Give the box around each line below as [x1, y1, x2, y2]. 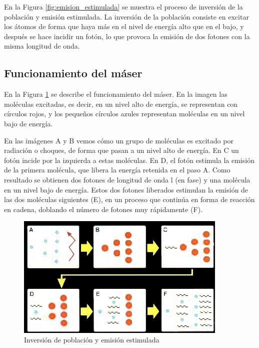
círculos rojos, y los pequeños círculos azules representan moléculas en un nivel [4, 108, 245, 119]
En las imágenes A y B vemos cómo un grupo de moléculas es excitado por [4, 135, 233, 145]
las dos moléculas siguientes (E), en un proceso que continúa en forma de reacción [4, 194, 255, 205]
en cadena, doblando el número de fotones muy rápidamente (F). [4, 204, 203, 214]
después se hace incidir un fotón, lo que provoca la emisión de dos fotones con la [4, 31, 250, 41]
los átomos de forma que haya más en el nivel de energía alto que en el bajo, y [4, 21, 244, 32]
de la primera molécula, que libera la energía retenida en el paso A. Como [4, 164, 230, 175]
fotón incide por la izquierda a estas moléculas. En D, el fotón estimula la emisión [4, 154, 254, 165]
